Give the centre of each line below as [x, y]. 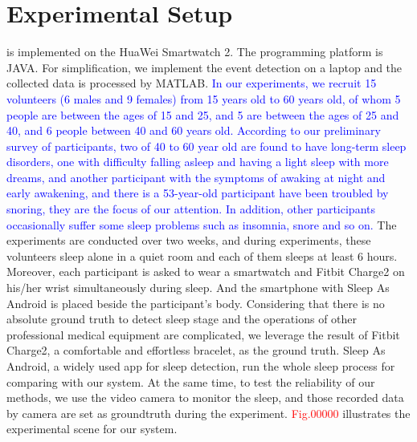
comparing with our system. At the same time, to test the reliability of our [191, 381]
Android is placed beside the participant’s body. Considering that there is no [196, 303]
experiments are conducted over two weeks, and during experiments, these [189, 240]
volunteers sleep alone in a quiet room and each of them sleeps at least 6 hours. [202, 255]
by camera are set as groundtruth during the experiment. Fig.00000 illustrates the [208, 413]
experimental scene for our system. [92, 429]
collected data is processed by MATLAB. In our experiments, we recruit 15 [192, 83]
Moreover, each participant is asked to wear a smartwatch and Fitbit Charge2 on [206, 272]
